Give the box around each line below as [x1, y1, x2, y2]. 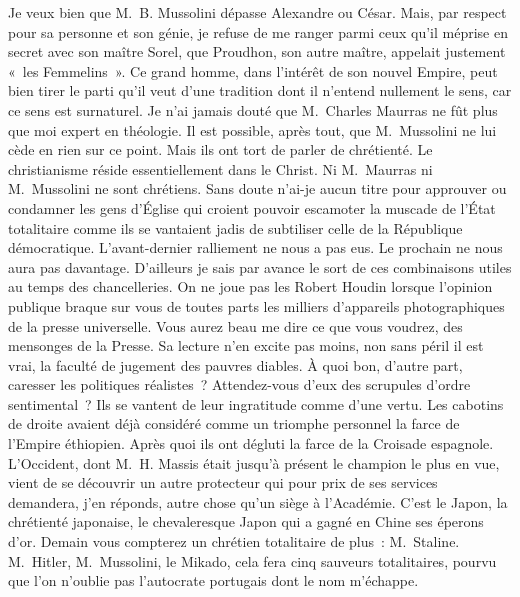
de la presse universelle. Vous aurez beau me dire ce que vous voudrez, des [8, 315, 463, 336]
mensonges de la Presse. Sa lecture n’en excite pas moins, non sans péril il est [8, 335, 484, 356]
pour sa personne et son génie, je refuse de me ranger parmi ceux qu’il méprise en [8, 21, 508, 42]
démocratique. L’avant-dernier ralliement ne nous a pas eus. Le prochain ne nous [8, 237, 503, 258]
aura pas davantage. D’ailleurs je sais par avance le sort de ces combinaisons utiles [8, 256, 512, 277]
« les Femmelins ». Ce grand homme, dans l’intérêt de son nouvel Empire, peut [8, 60, 498, 81]
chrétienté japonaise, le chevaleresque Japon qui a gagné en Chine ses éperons [8, 511, 484, 532]
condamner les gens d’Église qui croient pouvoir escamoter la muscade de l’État [8, 197, 496, 218]
